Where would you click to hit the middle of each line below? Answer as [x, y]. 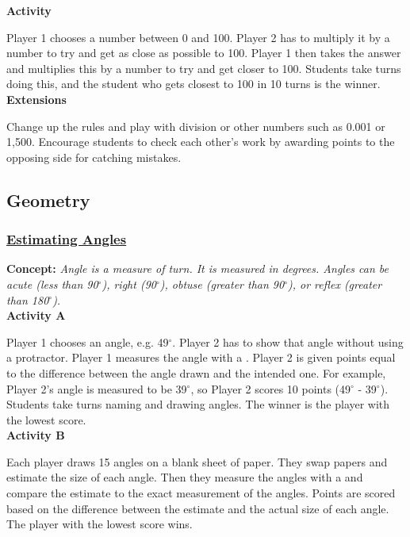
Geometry [48, 199]
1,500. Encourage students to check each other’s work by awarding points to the [201, 142]
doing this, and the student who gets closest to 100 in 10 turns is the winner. [194, 84]
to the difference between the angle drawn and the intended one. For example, [196, 372]
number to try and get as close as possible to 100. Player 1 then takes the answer [204, 53]
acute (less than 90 [52, 284]
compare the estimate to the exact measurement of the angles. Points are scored [201, 493]
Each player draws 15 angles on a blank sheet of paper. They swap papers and [197, 461]
